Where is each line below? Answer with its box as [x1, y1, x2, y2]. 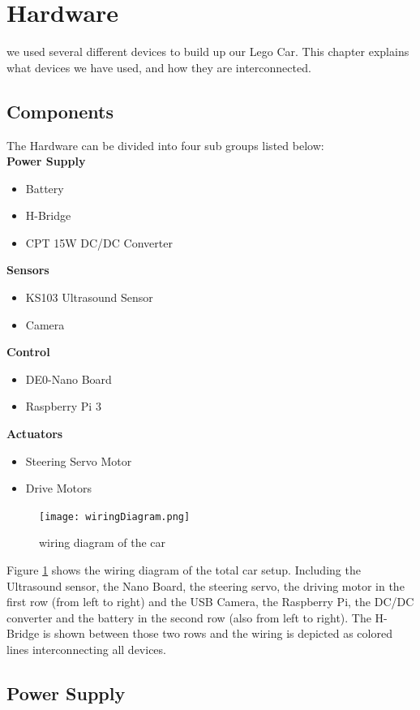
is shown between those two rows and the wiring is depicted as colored [42, 625, 392, 642]
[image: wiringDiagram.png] [39, 510, 191, 523]
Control [6, 343, 50, 360]
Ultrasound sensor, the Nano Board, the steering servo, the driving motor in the [6, 577, 405, 594]
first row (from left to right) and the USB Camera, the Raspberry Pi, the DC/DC [6, 593, 414, 610]
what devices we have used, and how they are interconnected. [6, 58, 311, 75]
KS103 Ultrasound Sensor [25, 289, 153, 306]
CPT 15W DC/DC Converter [25, 234, 173, 251]
